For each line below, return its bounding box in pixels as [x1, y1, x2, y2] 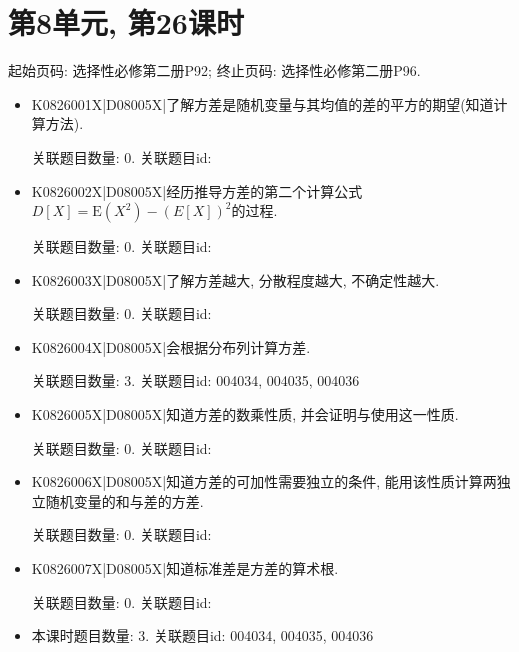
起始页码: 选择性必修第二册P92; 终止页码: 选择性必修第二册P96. [8, 60, 421, 81]
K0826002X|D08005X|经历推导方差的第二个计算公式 [31, 180, 363, 201]
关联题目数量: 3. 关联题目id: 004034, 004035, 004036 [31, 370, 360, 391]
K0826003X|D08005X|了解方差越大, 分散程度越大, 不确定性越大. [31, 269, 440, 290]
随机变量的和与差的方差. [45, 490, 204, 511]
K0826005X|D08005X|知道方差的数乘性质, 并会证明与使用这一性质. [31, 404, 459, 425]
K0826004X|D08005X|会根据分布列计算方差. [31, 336, 311, 357]
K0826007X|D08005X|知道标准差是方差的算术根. [31, 558, 339, 579]
